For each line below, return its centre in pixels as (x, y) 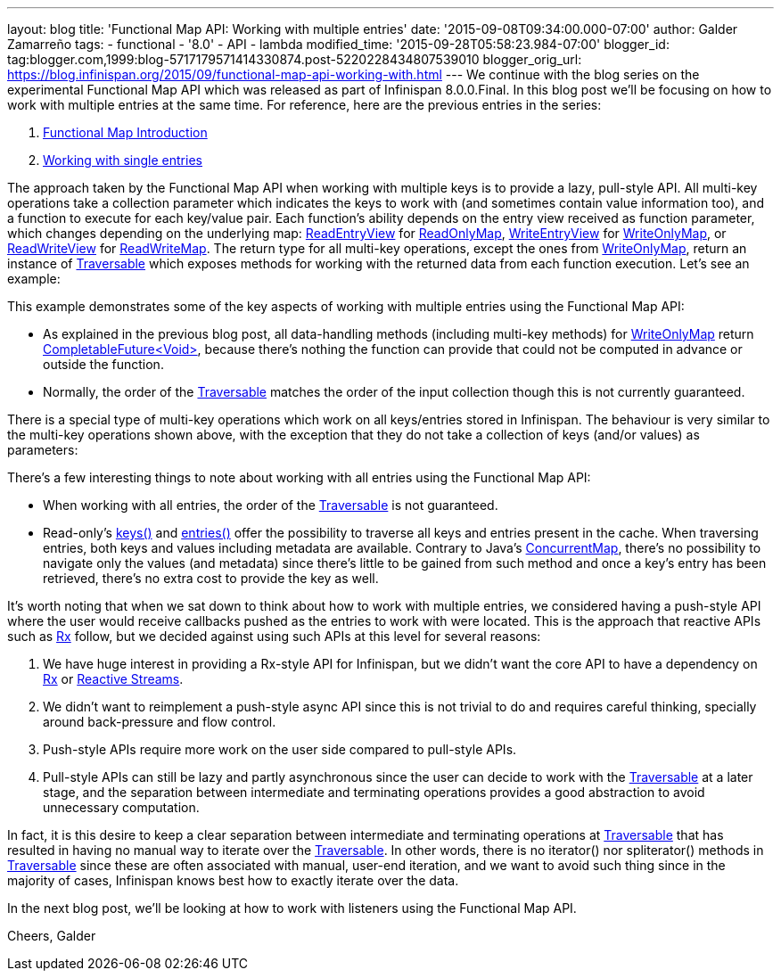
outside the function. (103, 364)
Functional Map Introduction (125, 132)
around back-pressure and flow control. (160, 722)
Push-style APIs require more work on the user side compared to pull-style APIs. (280, 749)
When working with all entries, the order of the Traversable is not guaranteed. (271, 505)
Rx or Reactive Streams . (113, 679)
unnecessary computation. (121, 807)
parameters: (43, 450)
